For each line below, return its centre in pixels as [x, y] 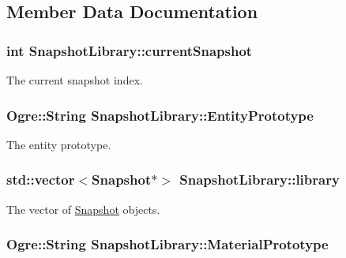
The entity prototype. [59, 144]
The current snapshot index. [75, 80]
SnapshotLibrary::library [259, 179]
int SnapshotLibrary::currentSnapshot [130, 50]
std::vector [41, 179]
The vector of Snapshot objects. [83, 209]
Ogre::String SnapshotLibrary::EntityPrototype [160, 115]
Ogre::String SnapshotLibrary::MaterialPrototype [167, 244]
